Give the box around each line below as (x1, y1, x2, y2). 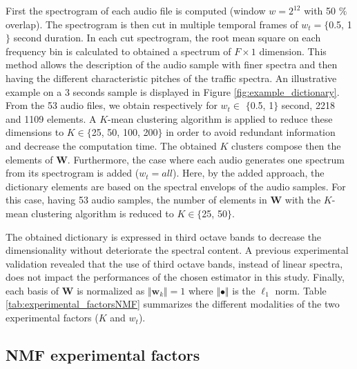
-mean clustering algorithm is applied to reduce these (108, 111, 333, 126)
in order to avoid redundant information (166, 125, 336, 139)
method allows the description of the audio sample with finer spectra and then (6, 57, 338, 72)
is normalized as (77, 283, 145, 297)
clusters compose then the (231, 138, 341, 152)
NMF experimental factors (6, 344, 200, 366)
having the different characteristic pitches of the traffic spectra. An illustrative (6, 70, 337, 85)
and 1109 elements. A (6, 111, 97, 126)
